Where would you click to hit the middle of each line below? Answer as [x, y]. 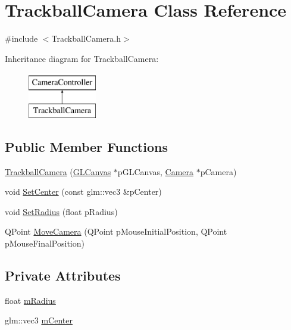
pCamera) [218, 171]
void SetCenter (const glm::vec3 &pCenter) [83, 192]
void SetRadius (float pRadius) [61, 211]
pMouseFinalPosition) [45, 243]
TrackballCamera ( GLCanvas [58, 171]
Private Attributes [63, 275]
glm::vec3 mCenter [39, 320]
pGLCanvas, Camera [156, 171]
